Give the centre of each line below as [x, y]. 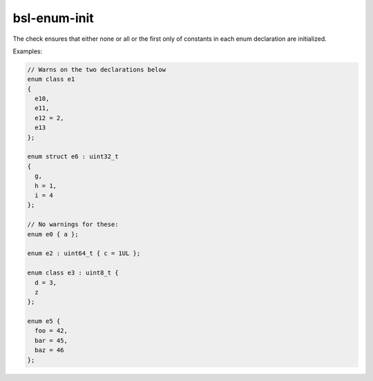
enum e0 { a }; [53, 234]
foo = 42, [51, 331]
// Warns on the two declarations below [96, 69]
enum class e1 [51, 79]
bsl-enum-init [54, 18]
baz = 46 [49, 350]
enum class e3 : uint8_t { [73, 273]
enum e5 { [44, 321]
